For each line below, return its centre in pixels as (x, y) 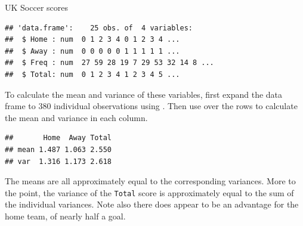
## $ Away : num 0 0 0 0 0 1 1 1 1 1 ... (92, 51)
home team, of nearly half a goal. (65, 216)
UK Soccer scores (36, 7)
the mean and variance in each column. (76, 117)
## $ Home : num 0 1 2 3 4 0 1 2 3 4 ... (92, 40)
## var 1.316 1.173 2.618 (58, 161)
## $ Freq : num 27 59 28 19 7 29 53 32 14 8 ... (109, 63)
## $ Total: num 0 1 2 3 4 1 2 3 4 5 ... (92, 74)
